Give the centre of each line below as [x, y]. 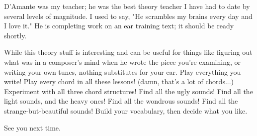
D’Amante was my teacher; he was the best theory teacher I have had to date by [127, 6]
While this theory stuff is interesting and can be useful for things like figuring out [128, 52]
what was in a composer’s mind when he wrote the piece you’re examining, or [122, 62]
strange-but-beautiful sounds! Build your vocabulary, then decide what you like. [126, 110]
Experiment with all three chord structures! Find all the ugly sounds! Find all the [128, 91]
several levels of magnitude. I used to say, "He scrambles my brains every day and [128, 16]
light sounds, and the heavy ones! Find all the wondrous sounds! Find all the [121, 101]
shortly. [15, 35]
